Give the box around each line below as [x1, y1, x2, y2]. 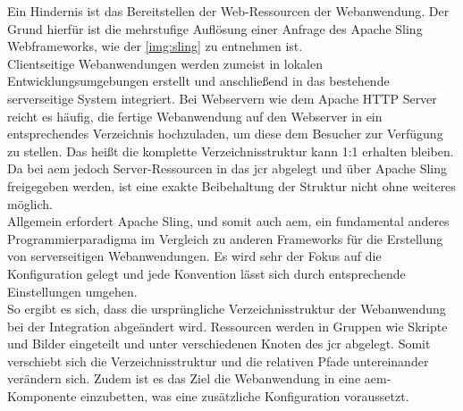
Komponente [7, 387, 77, 406]
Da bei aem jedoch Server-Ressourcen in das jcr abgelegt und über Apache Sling [7, 159, 448, 178]
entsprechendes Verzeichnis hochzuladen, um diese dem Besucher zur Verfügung [7, 124, 443, 143]
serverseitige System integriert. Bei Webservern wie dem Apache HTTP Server [7, 88, 437, 107]
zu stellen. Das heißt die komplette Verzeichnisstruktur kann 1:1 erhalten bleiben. [7, 141, 454, 160]
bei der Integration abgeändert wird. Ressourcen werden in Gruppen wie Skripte [7, 316, 448, 335]
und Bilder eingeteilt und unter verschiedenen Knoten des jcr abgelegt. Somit [7, 334, 431, 353]
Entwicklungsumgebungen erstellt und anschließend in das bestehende [7, 71, 390, 90]
